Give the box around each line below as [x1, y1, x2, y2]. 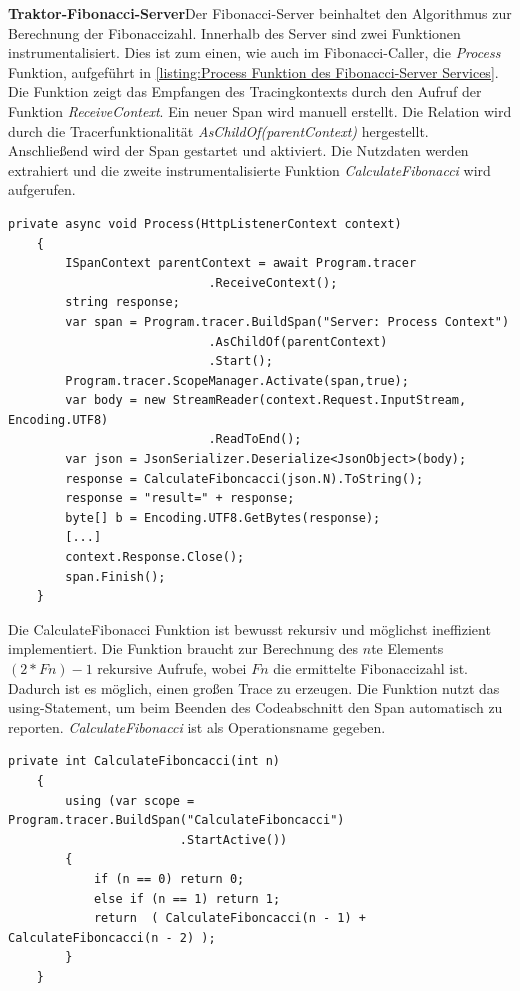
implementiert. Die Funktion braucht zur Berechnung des [8, 638, 359, 659]
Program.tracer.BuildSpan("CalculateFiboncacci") [8, 813, 345, 828]
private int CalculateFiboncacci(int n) [8, 754, 281, 769]
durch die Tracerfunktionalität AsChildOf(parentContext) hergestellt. [8, 120, 429, 141]
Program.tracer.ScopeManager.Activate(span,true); [65, 373, 409, 388]
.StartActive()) [179, 832, 288, 847]
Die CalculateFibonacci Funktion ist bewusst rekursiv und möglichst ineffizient [8, 618, 491, 639]
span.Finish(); [65, 569, 166, 584]
